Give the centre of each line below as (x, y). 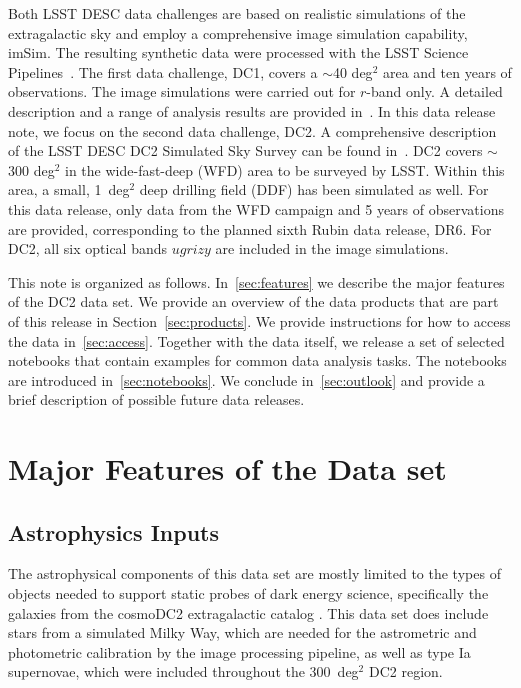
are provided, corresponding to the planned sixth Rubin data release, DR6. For (250, 228)
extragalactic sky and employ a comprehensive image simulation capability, (238, 32)
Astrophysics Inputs (113, 531)
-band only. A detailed (434, 91)
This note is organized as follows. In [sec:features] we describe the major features (256, 281)
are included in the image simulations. (332, 248)
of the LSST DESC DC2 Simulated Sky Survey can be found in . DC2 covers (245, 150)
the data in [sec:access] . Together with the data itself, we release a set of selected (256, 340)
